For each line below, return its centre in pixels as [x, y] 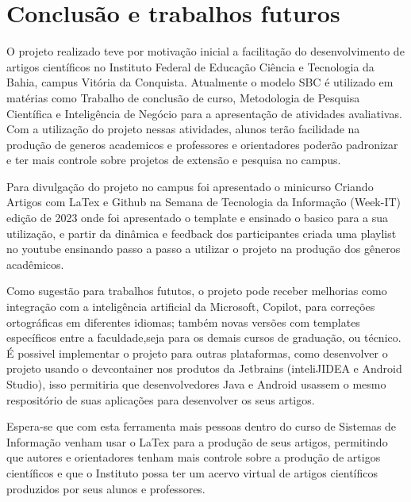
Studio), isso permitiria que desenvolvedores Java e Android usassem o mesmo [196, 384]
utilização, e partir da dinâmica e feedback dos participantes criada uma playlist [202, 233]
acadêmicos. [35, 264]
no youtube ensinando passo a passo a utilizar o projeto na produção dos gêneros [204, 249]
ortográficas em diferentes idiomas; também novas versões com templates [183, 322]
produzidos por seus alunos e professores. [106, 488]
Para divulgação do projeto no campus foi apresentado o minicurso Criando [190, 186]
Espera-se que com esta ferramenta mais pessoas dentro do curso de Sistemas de [202, 426]
